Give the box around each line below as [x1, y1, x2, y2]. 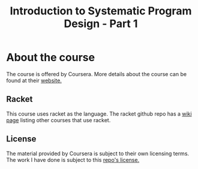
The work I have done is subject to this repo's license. [6, 156, 140, 163]
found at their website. [6, 77, 62, 84]
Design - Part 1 [64, 17, 138, 31]
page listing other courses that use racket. [6, 116, 111, 123]
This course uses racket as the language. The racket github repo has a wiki [6, 110, 192, 117]
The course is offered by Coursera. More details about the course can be [6, 70, 187, 77]
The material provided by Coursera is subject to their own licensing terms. [6, 150, 190, 157]
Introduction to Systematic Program [10, 4, 192, 18]
